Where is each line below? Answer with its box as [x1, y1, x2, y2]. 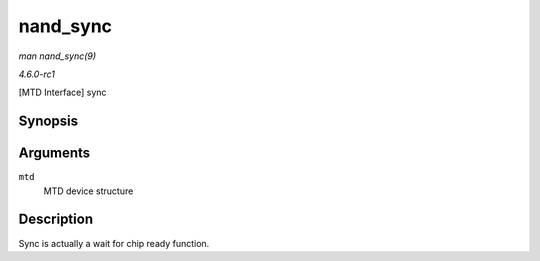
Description [18, 211, 94, 228]
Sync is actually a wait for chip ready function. [18, 237, 210, 249]
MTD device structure [43, 185, 134, 197]
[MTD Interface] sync [18, 86, 107, 99]
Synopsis [18, 113, 79, 130]
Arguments [18, 145, 91, 162]
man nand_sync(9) [18, 50, 97, 62]
